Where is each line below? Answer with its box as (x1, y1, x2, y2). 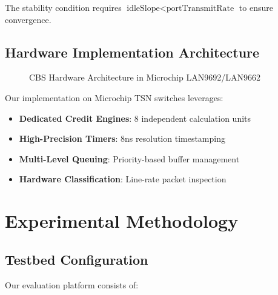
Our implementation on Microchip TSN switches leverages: (5, 91, 223, 104)
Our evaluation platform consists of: (5, 278, 139, 291)
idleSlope (127, 4, 160, 13)
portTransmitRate (166, 4, 234, 13)
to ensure (239, 1, 273, 13)
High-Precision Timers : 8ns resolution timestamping (19, 132, 225, 145)
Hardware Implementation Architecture (5, 42, 260, 61)
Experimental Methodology (5, 208, 239, 233)
